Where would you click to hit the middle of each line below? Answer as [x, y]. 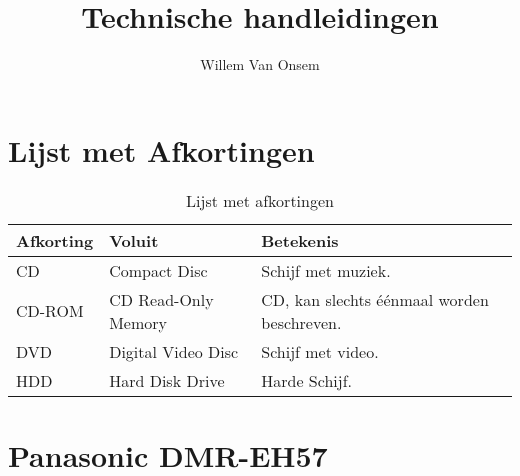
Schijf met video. [320, 351]
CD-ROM [50, 311]
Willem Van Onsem [260, 64]
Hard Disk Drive [167, 380]
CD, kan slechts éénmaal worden [375, 299]
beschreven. [301, 322]
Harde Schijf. [307, 380]
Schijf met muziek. [326, 270]
